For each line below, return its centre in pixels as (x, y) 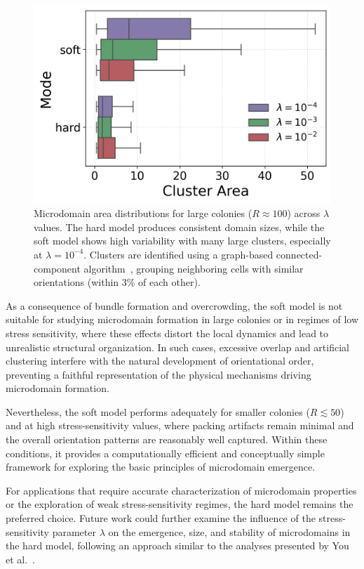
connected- (299, 254)
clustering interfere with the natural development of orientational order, (160, 361)
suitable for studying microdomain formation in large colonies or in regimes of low (182, 319)
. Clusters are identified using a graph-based (178, 254)
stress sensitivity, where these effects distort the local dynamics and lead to (167, 333)
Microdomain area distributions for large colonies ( (143, 213)
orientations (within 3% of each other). (117, 282)
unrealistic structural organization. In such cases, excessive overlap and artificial (177, 347)
